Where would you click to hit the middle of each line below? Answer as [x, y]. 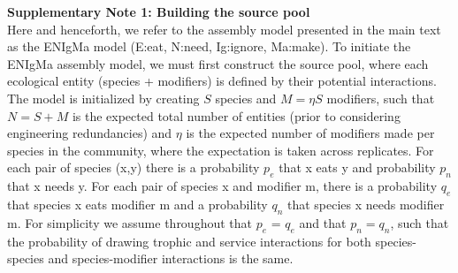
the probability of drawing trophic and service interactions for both [189, 241]
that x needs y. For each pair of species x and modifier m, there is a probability [222, 186]
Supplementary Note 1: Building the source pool [159, 11]
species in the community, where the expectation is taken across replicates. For [221, 150]
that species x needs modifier [366, 204]
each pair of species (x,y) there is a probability [134, 167]
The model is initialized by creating [103, 98]
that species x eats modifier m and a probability [137, 204]
